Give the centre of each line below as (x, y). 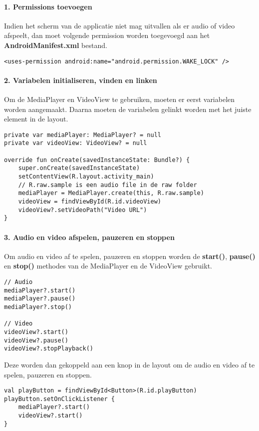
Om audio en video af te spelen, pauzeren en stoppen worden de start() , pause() (130, 256)
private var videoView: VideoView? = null (76, 143)
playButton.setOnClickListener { (59, 399)
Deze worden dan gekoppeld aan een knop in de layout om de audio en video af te (129, 364)
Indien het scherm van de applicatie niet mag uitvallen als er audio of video (120, 25)
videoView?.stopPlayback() (49, 349)
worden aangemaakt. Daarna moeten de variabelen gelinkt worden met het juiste (128, 109)
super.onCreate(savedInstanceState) (79, 168)
